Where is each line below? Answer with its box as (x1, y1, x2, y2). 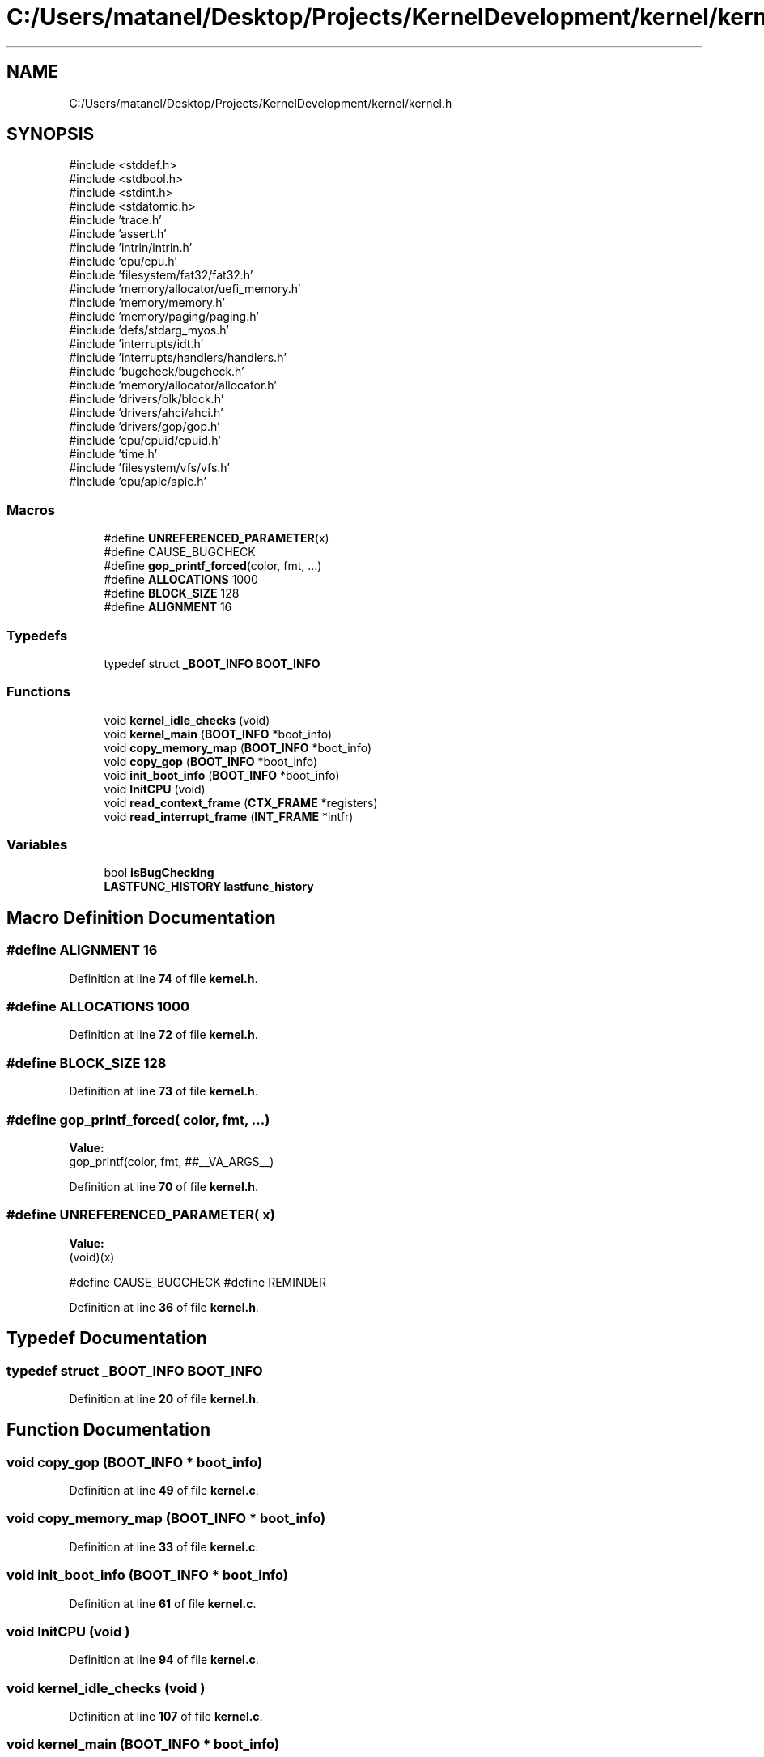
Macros (6, 501, 55, 518)
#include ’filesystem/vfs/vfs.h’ (69, 461, 230, 475)
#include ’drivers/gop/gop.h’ (69, 419, 220, 434)
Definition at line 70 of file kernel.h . (69, 1179, 259, 1193)
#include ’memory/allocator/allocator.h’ (69, 378, 277, 393)
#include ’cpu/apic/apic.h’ (69, 474, 206, 489)
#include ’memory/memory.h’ (69, 296, 225, 310)
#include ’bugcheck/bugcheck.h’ (69, 364, 244, 379)
